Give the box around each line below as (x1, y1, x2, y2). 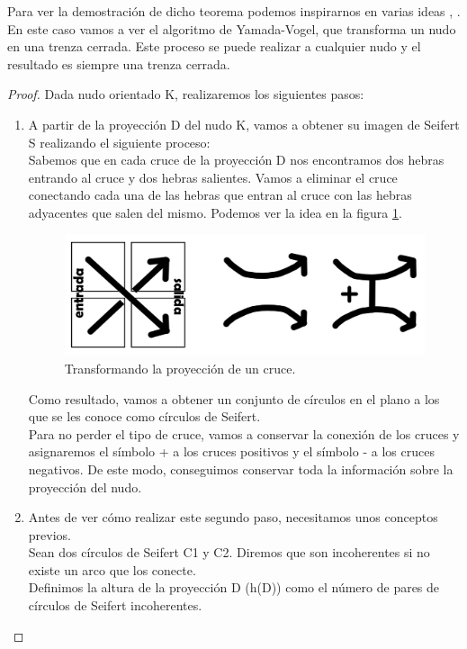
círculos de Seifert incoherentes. (28, 596, 202, 615)
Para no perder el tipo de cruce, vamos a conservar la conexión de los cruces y (28, 424, 460, 443)
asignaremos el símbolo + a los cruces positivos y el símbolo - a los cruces (28, 442, 435, 461)
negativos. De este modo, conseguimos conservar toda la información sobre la (28, 459, 454, 478)
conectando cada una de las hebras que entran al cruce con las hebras (28, 185, 412, 204)
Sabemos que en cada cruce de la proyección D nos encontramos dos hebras (28, 150, 445, 169)
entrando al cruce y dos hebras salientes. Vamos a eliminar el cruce (28, 167, 398, 186)
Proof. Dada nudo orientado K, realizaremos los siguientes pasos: (7, 85, 364, 104)
